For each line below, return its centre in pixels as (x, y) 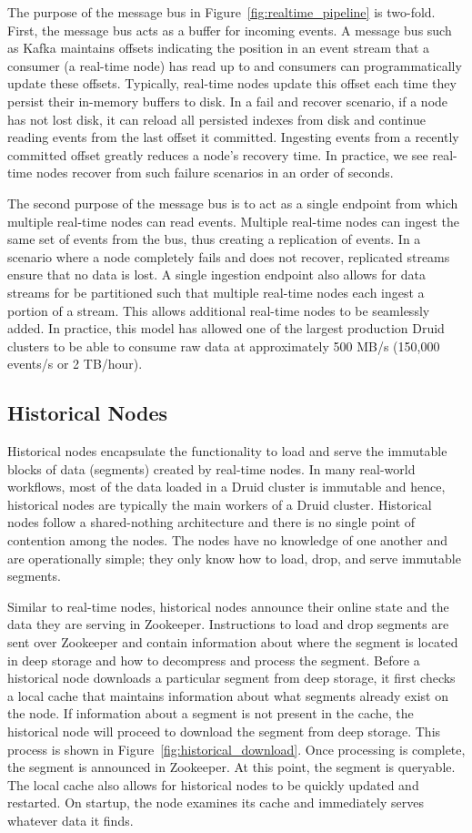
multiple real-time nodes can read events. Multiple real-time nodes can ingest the (233, 221)
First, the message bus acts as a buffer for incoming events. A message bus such (230, 30)
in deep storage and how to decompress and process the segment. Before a (214, 660)
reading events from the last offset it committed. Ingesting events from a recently (233, 137)
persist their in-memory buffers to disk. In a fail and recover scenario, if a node (228, 101)
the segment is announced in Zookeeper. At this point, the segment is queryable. (231, 767)
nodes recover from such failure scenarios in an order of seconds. (215, 173)
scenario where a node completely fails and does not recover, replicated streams (229, 256)
